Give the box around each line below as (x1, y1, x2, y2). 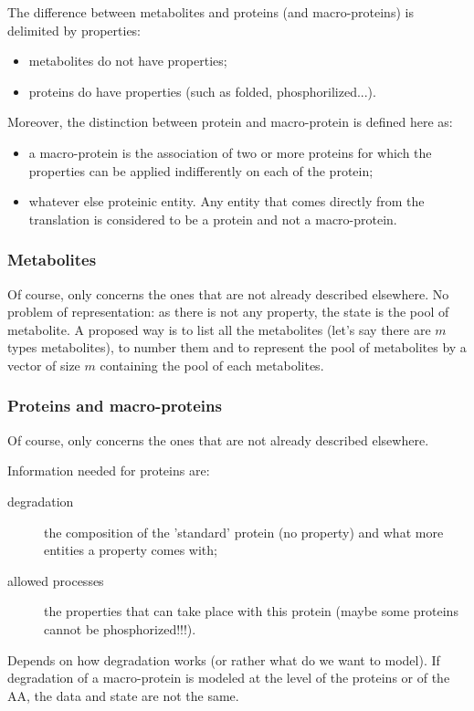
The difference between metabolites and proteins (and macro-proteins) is (7, 3, 414, 21)
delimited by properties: (7, 20, 142, 39)
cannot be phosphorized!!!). (44, 619, 196, 638)
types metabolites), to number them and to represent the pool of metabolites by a (7, 338, 467, 357)
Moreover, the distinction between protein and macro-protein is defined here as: (7, 112, 453, 131)
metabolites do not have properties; (28, 51, 227, 70)
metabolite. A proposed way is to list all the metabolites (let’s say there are (7, 319, 431, 339)
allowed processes (7, 570, 104, 590)
